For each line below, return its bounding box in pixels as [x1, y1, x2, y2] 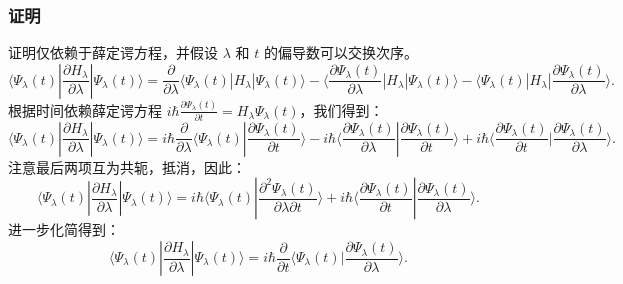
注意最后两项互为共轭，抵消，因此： [8, 156, 246, 177]
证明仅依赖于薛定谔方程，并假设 [8, 42, 218, 63]
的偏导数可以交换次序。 [263, 42, 418, 63]
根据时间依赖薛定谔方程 [8, 99, 162, 120]
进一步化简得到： [8, 219, 120, 240]
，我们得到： [299, 99, 384, 120]
